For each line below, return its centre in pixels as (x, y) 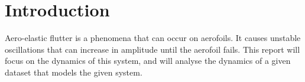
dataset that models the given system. (74, 72)
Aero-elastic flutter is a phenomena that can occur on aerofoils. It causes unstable (153, 38)
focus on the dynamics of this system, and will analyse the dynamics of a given (148, 61)
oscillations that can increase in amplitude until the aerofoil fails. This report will (152, 49)
